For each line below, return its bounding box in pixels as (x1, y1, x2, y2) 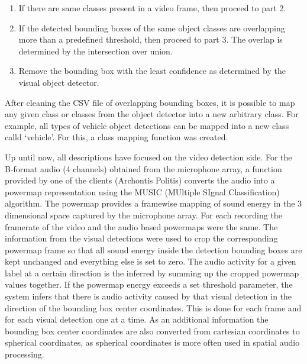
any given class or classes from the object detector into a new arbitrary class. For (5, 108, 299, 120)
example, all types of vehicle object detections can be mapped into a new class (5, 119, 289, 131)
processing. (5, 348, 44, 360)
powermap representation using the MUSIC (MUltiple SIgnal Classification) (5, 185, 280, 198)
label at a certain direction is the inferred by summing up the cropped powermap (5, 266, 299, 279)
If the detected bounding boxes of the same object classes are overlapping (18, 21, 285, 34)
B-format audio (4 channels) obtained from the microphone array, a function (5, 162, 282, 175)
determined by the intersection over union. (18, 44, 173, 57)
